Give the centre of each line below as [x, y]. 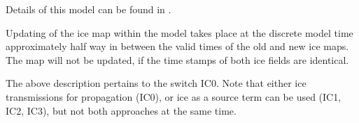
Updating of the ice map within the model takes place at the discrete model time [179, 32]
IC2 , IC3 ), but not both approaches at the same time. [121, 110]
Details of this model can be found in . [89, 9]
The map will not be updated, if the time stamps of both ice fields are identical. [177, 59]
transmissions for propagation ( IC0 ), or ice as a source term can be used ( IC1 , [174, 96]
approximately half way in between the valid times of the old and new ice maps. [177, 46]
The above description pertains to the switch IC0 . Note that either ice [156, 83]
